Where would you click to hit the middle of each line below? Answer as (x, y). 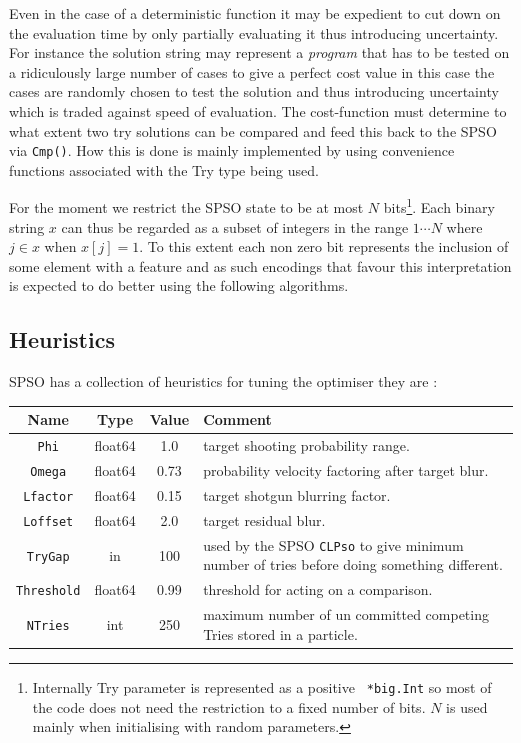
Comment (237, 419)
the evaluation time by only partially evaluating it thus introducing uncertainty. (254, 32)
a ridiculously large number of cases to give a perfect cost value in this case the (252, 71)
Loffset (48, 521)
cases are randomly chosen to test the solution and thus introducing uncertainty (254, 91)
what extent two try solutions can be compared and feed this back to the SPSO (253, 130)
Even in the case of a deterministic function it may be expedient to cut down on (255, 13)
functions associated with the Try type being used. (164, 169)
